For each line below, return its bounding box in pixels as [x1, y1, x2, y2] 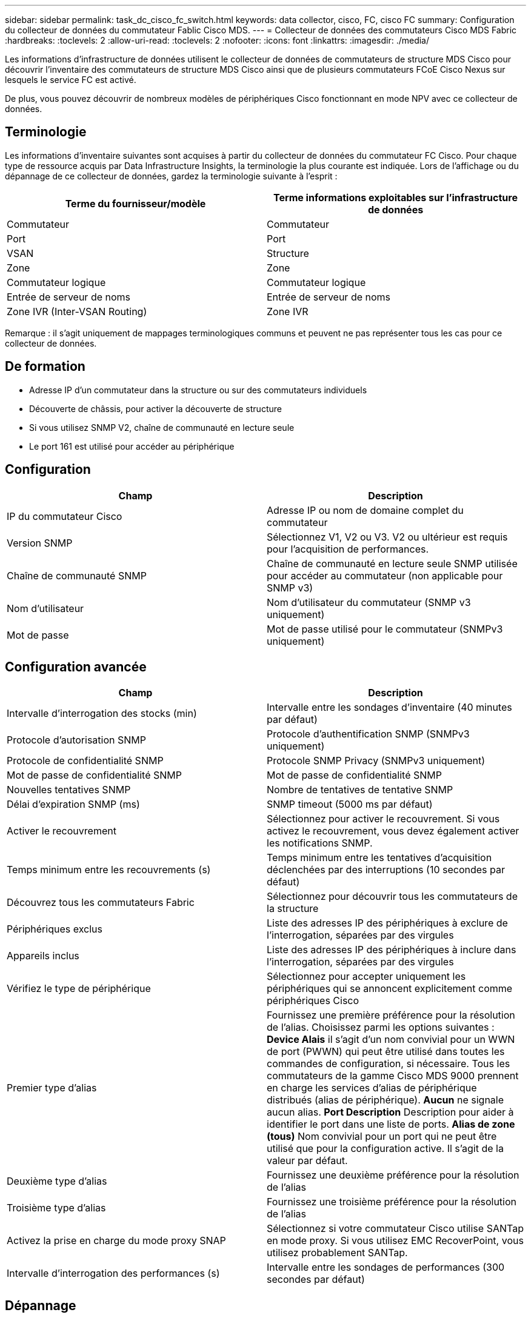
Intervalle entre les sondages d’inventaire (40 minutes [267, 701, 512, 714]
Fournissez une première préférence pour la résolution [267, 1009, 515, 1022]
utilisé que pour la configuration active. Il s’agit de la [267, 1142, 504, 1155]
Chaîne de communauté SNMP [7, 569, 147, 582]
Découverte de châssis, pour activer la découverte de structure [29, 403, 282, 414]
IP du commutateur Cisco [7, 510, 122, 522]
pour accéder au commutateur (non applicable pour [267, 569, 503, 582]
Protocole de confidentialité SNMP [7, 754, 164, 767]
